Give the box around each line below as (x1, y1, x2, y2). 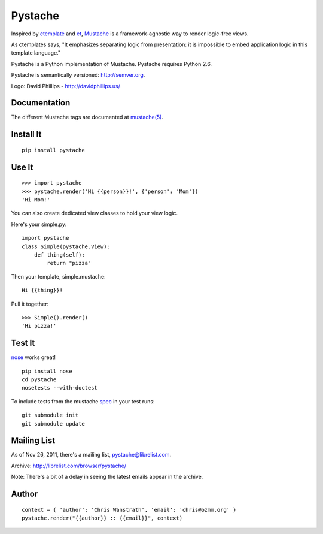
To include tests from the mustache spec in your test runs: (11, 397, 155, 405)
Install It (11, 129, 42, 140)
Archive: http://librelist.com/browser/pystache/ (11, 462, 127, 469)
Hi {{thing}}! (22, 287, 63, 294)
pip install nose (22, 367, 72, 375)
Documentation (11, 98, 71, 108)
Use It (11, 162, 33, 172)
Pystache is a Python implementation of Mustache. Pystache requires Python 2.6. (11, 60, 212, 67)
